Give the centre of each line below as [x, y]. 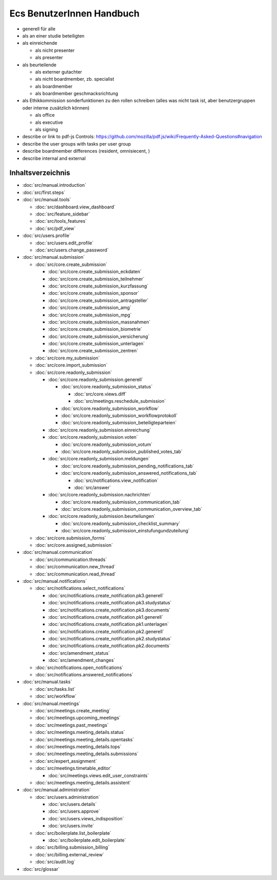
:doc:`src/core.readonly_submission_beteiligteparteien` [119, 423]
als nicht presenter [55, 50]
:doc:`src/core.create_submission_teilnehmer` [96, 279]
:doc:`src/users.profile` [47, 236]
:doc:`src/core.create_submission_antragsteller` [98, 300]
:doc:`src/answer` [92, 487]
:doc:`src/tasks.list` [55, 689]
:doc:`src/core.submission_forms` [71, 538]
